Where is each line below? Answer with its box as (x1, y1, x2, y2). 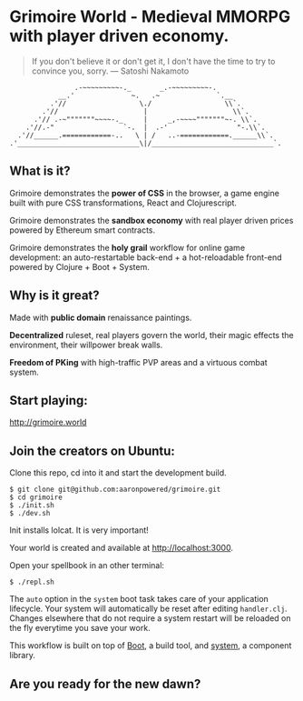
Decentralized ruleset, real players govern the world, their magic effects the (9, 329, 294, 340)
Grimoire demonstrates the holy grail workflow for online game (9, 242, 246, 253)
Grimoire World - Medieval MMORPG (9, 6, 291, 27)
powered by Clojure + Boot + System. (9, 261, 150, 272)
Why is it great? (9, 288, 100, 304)
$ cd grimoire (9, 493, 64, 502)
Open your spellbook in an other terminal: (9, 560, 165, 571)
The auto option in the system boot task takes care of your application (9, 594, 269, 605)
